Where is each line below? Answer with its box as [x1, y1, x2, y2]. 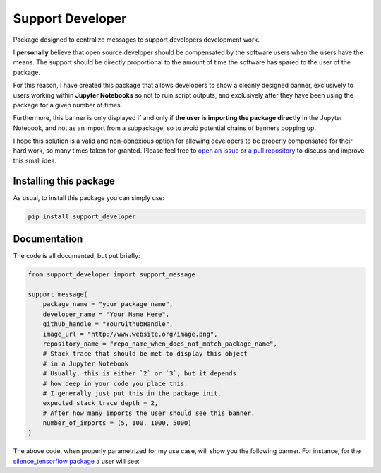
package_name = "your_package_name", [42, 300, 174, 308]
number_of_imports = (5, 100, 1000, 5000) [42, 419, 192, 427]
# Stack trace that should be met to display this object [42, 350, 248, 358]
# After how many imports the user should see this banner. [42, 409, 255, 417]
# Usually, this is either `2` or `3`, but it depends [42, 370, 236, 378]
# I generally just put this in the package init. [42, 389, 222, 397]
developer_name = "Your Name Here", [42, 310, 169, 318]
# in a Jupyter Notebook [42, 359, 129, 368]
